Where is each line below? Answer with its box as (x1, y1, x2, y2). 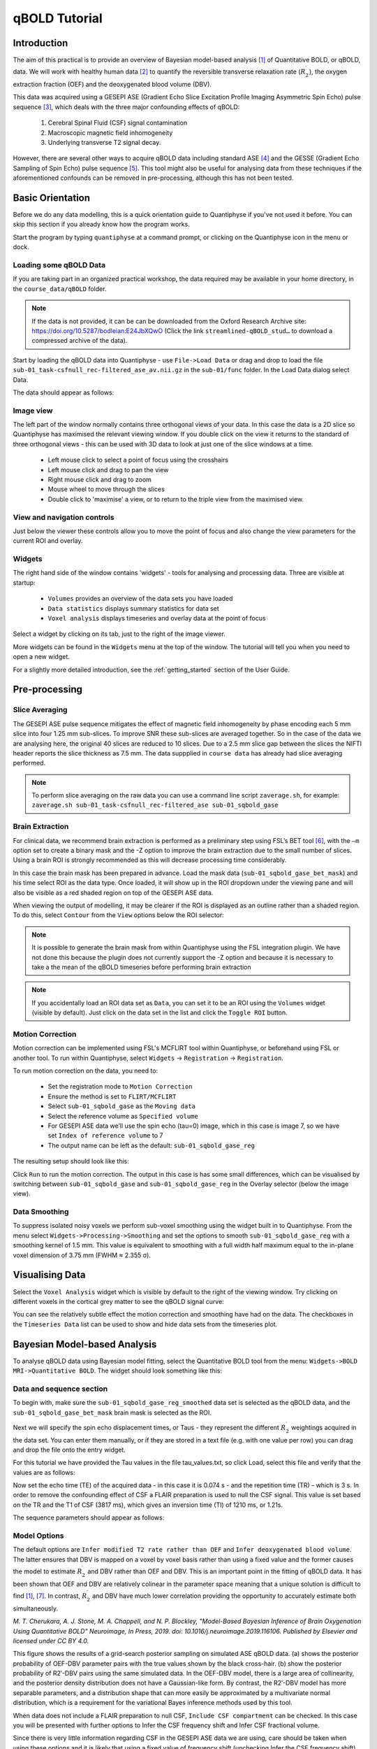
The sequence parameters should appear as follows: (13, 1513, 165, 1522)
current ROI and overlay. (13, 537, 83, 545)
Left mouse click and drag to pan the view (47, 465, 169, 474)
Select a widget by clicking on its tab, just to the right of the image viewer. (13, 630, 226, 638)
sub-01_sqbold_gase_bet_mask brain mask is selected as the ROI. (13, 1408, 212, 1417)
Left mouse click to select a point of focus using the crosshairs (47, 455, 228, 465)
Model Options (13, 1531, 64, 1541)
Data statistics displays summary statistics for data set (47, 604, 219, 612)
